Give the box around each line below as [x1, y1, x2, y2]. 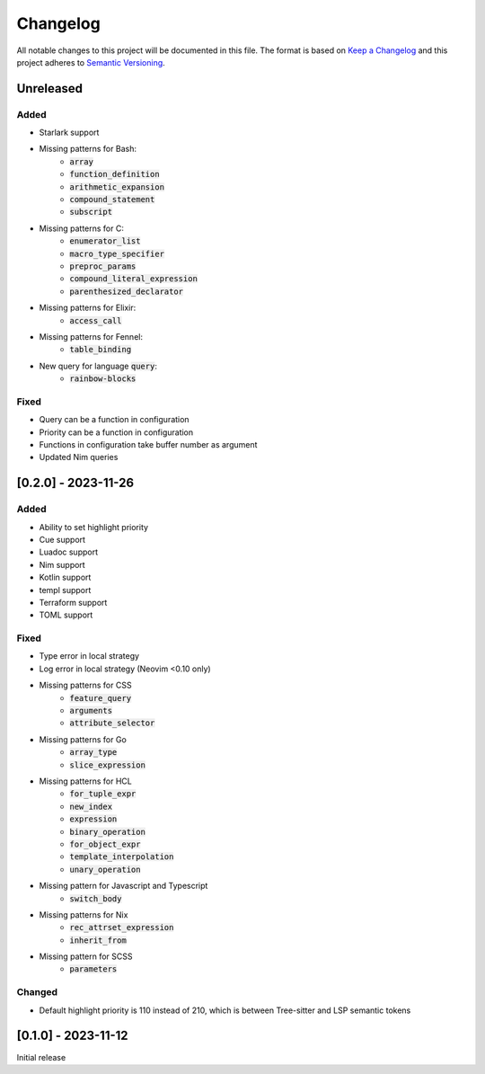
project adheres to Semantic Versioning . [16, 57, 165, 67]
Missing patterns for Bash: [39, 144, 137, 155]
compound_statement [69, 194, 155, 205]
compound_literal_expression [69, 274, 198, 284]
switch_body [69, 893, 122, 903]
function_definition [69, 169, 161, 180]
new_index [69, 801, 112, 812]
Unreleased [16, 81, 84, 96]
